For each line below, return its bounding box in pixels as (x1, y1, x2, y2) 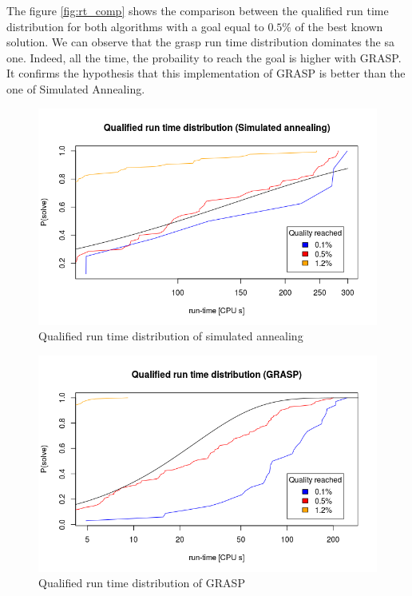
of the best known (295, 18, 383, 34)
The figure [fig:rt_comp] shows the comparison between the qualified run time (6, 2, 389, 18)
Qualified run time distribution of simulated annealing (38, 328, 303, 344)
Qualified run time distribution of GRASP (38, 574, 245, 591)
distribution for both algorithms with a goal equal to (6, 18, 264, 34)
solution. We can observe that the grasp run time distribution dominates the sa (6, 34, 394, 50)
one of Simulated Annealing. (6, 80, 145, 97)
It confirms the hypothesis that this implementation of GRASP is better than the (6, 65, 406, 81)
